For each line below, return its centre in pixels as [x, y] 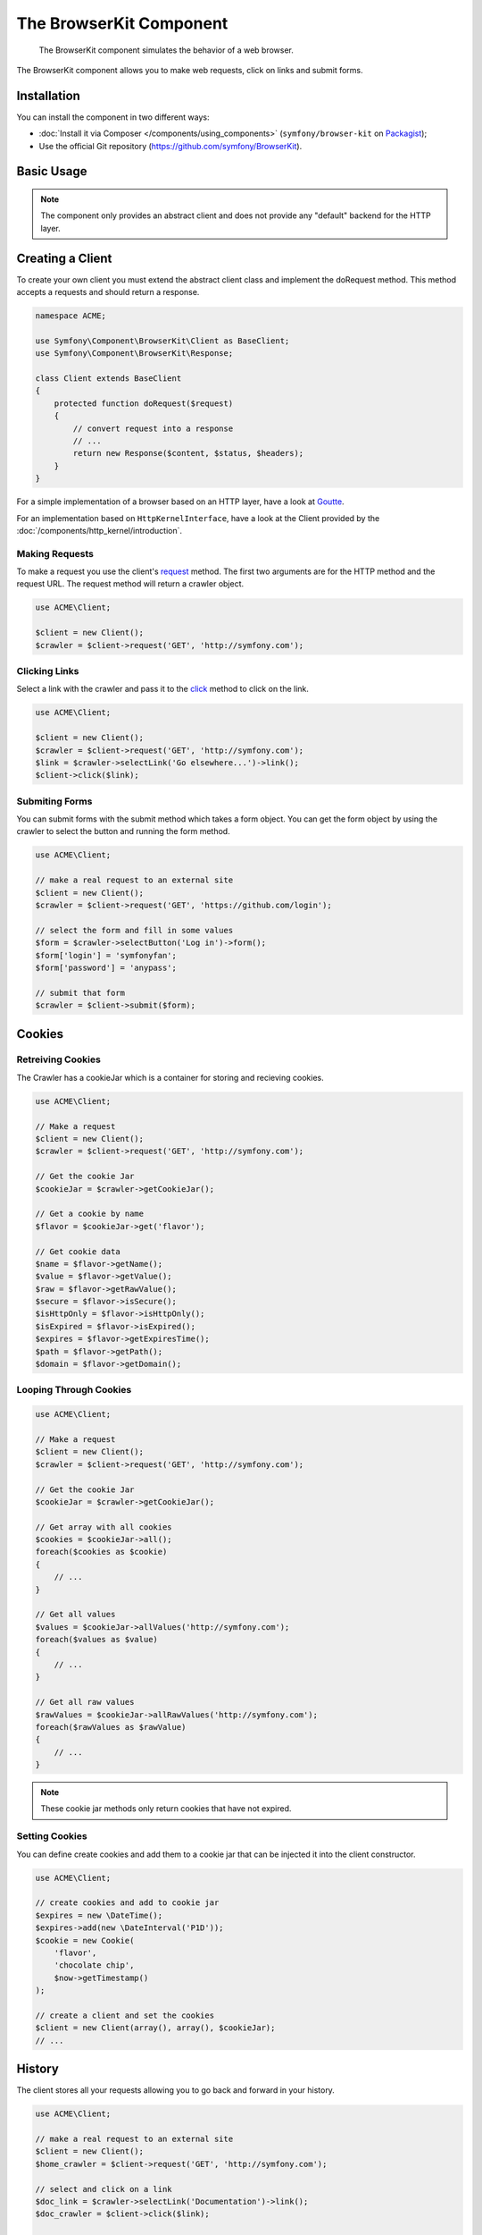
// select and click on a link [104, 2189]
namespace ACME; [71, 316]
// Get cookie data [78, 1251]
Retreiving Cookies [59, 1059]
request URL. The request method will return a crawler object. [130, 584]
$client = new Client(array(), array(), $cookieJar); [155, 2028]
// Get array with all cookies [104, 1527]
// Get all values [75, 1615]
